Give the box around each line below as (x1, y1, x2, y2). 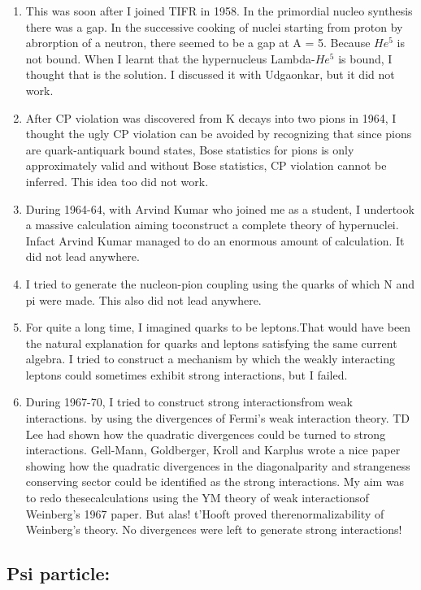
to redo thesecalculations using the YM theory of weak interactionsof (25, 489, 369, 506)
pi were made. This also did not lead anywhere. (25, 291, 262, 308)
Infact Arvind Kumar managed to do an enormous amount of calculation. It (25, 232, 405, 249)
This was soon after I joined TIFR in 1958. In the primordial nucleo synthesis (25, 2, 413, 19)
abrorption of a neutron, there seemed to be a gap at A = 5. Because (25, 34, 371, 51)
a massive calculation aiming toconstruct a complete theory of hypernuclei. (25, 216, 399, 233)
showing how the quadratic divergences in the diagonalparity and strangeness (25, 457, 410, 474)
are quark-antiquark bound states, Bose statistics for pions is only (25, 141, 354, 158)
